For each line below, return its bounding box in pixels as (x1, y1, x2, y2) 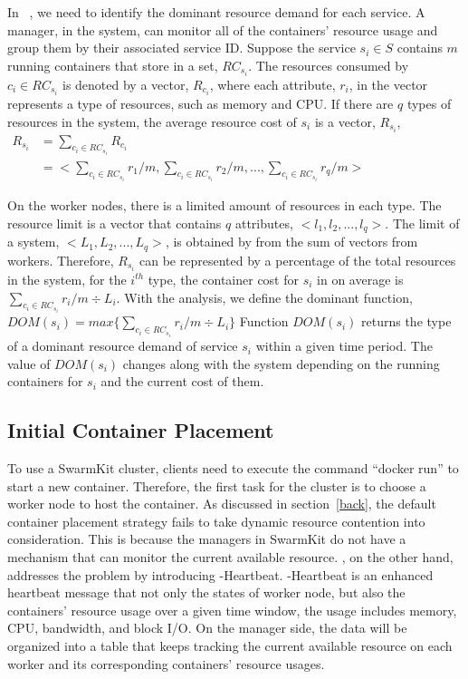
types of (406, 93, 452, 112)
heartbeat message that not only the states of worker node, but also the (7, 583, 406, 602)
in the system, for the (7, 269, 127, 288)
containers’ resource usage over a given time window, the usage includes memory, (7, 600, 457, 619)
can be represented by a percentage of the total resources (139, 250, 456, 269)
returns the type (361, 312, 452, 331)
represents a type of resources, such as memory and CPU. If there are (7, 93, 394, 112)
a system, (7, 232, 60, 251)
